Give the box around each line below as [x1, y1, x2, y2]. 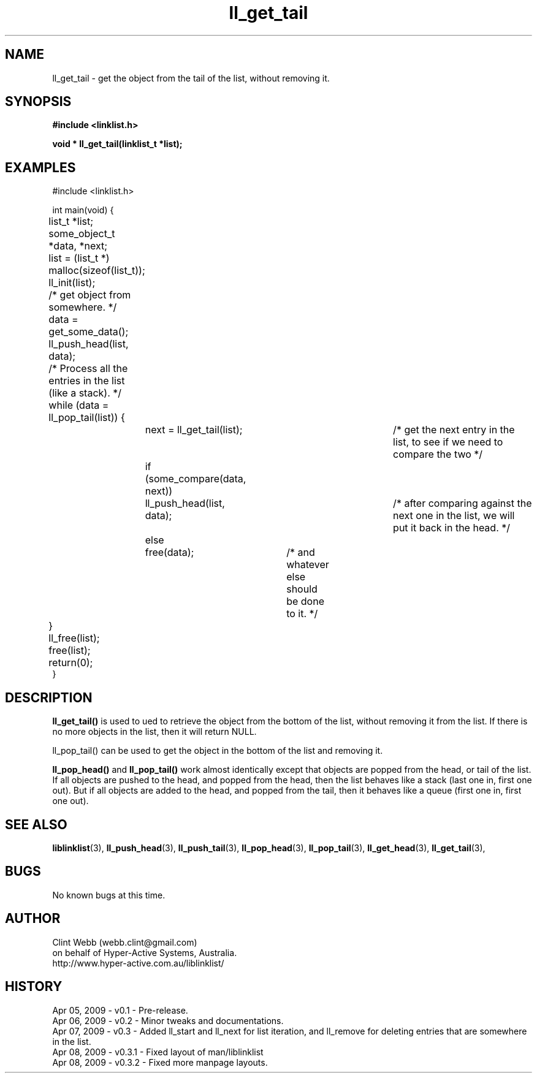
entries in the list [48, 374, 125, 387]
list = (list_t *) [48, 252, 110, 265]
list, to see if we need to [393, 436, 503, 449]
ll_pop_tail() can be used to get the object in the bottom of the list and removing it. [52, 745, 383, 756]
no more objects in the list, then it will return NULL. [52, 726, 257, 737]
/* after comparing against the [393, 497, 532, 510]
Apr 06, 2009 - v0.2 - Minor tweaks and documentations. [52, 1015, 284, 1026]
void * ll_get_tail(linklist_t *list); [52, 139, 183, 150]
